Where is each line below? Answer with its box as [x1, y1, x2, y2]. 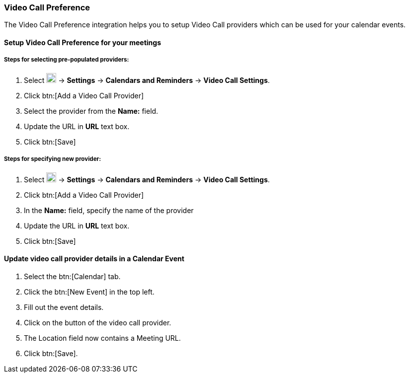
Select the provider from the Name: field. [24, 106, 159, 115]
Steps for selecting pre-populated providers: [4, 56, 129, 64]
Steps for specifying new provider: [4, 155, 101, 163]
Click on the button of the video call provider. [24, 318, 171, 327]
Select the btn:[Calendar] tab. [24, 272, 121, 281]
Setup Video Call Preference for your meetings [4, 38, 162, 47]
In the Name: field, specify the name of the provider [24, 206, 194, 215]
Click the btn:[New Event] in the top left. [24, 287, 155, 296]
